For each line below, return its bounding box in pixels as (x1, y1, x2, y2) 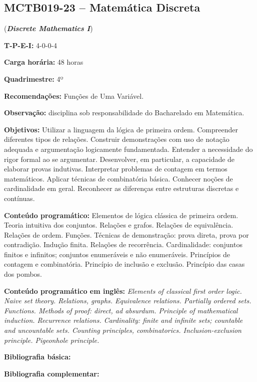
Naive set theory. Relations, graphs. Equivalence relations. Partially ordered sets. (4, 295, 251, 306)
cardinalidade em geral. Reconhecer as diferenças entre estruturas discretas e (4, 183, 239, 194)
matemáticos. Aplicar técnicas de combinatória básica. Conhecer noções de (4, 173, 233, 183)
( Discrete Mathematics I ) (4, 23, 93, 34)
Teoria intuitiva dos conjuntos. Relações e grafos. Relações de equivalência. (4, 220, 233, 230)
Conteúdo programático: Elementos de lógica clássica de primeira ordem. (4, 210, 238, 220)
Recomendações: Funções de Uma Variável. (4, 90, 144, 101)
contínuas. (4, 193, 35, 203)
